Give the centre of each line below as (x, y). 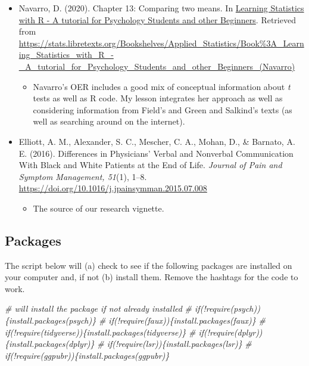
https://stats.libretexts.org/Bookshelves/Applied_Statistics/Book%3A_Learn (161, 43)
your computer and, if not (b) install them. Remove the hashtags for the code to (152, 277)
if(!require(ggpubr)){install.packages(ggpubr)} (87, 355)
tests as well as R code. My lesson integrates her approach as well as (158, 98)
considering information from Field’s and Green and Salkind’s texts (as (163, 109)
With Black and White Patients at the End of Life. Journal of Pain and (150, 165)
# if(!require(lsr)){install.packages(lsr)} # (174, 344)
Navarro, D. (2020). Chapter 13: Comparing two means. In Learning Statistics (161, 8)
